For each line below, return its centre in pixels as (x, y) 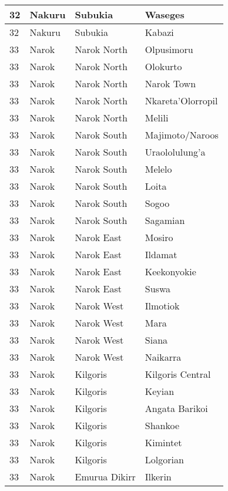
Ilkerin (158, 477)
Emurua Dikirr (105, 477)
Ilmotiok (162, 306)
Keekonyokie (170, 271)
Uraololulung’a (175, 152)
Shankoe (162, 425)
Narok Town (170, 83)
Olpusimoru (169, 49)
